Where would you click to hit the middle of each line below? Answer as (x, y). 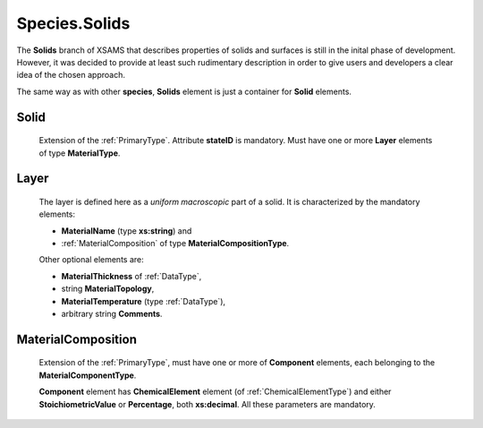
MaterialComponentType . (88, 375)
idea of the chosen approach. (71, 75)
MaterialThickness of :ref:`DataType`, (131, 276)
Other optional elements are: (92, 260)
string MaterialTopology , (108, 289)
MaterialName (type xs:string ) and (127, 231)
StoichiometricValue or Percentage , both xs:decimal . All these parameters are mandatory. (207, 404)
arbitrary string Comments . (112, 314)
